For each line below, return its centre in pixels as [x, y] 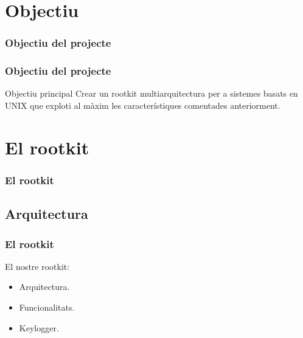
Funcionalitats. [47, 307]
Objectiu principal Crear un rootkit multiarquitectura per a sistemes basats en [151, 93]
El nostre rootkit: [37, 266]
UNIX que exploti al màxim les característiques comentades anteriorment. [143, 105]
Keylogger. [39, 327]
